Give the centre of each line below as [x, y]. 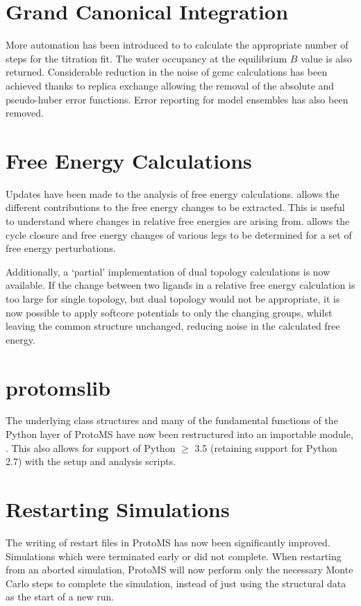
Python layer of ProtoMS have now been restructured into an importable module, [179, 434]
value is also [326, 58]
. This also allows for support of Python [91, 447]
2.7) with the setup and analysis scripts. [91, 461]
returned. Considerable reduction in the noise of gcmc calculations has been [167, 72]
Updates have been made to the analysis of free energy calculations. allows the [173, 193]
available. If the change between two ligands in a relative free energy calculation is [180, 285]
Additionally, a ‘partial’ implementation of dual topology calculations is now [168, 271]
